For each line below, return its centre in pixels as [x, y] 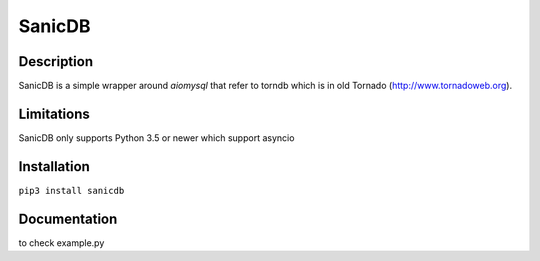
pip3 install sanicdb [71, 190]
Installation [54, 166]
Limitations [54, 113]
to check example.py [61, 242]
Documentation [68, 218]
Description [56, 61]
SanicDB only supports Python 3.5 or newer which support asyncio [156, 137]
